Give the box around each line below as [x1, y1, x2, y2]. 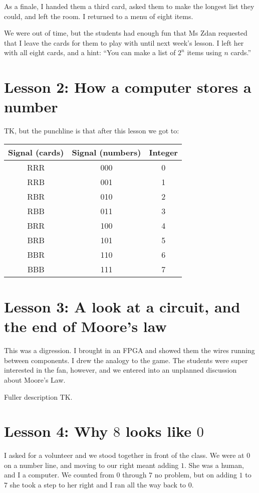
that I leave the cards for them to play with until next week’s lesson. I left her [4, 37, 244, 48]
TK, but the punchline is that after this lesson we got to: [4, 125, 179, 136]
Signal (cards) [8, 146, 64, 158]
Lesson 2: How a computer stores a [4, 77, 251, 97]
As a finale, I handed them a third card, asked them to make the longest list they [4, 1, 254, 11]
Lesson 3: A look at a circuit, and [4, 296, 240, 317]
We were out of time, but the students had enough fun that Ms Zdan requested [4, 28, 247, 38]
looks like [125, 421, 191, 441]
